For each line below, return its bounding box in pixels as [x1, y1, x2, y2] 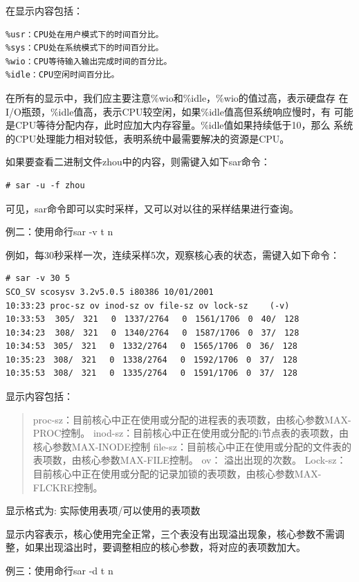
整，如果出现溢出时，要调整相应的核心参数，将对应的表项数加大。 [6, 540, 306, 554]
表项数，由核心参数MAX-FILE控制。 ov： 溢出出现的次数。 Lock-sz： [33, 453, 347, 467]
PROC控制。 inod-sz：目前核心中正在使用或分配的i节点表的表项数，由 [33, 426, 349, 440]
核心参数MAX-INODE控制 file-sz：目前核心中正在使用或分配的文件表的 [33, 439, 351, 453]
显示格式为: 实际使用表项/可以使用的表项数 [6, 503, 201, 518]
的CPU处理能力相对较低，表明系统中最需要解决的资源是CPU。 [6, 131, 290, 145]
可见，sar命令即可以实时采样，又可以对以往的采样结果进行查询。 [6, 201, 300, 215]
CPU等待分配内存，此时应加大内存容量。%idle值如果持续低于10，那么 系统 [15, 118, 353, 132]
